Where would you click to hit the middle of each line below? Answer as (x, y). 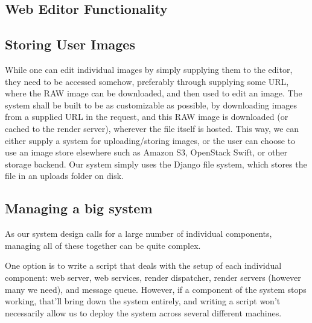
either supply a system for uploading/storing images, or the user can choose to (150, 140)
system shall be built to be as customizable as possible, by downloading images (151, 105)
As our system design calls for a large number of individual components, (138, 234)
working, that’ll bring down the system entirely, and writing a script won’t (143, 301)
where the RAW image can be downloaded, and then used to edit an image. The (154, 93)
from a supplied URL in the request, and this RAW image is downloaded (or (147, 117)
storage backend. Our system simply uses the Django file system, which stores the (156, 164)
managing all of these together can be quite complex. (103, 245)
